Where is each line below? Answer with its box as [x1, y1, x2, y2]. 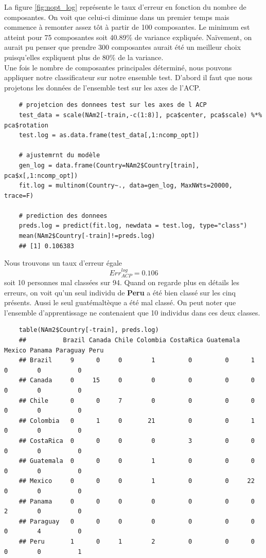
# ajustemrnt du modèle [19, 152, 100, 159]
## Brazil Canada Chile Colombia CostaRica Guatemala [19, 337, 240, 344]
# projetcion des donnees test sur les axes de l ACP [19, 101, 207, 109]
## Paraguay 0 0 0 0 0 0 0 [19, 517, 255, 525]
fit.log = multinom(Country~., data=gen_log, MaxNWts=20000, [19, 182, 233, 190]
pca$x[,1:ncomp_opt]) [4, 172, 78, 179]
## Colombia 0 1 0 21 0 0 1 [19, 417, 255, 424]
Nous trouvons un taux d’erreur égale [4, 257, 122, 268]
